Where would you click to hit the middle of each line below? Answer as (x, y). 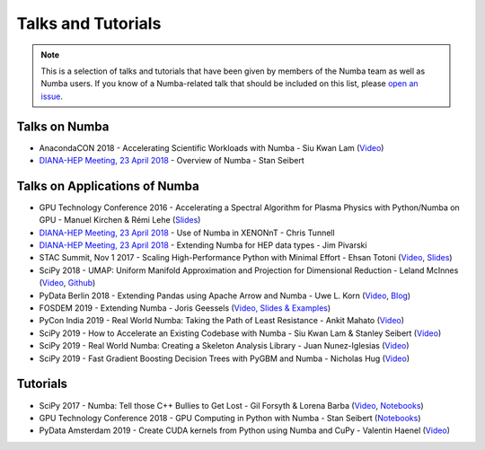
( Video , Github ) (67, 283)
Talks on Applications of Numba (108, 185)
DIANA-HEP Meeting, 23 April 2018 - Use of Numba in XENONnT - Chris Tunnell (187, 233)
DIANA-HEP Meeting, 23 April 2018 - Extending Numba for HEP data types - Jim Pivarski (203, 245)
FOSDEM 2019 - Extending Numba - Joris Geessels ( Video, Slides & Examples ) (185, 308)
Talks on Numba (63, 126)
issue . (52, 96)
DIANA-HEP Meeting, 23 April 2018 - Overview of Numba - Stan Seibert (172, 161)
